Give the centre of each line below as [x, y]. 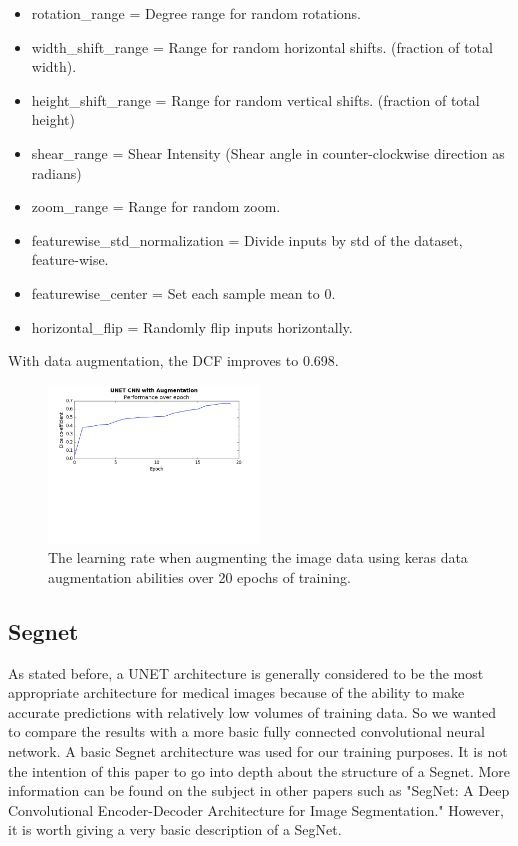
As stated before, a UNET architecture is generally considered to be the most [246, 672]
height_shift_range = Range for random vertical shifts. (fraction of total [255, 99]
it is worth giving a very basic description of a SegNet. [175, 829]
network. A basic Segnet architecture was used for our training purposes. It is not [258, 751]
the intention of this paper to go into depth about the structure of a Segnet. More [259, 770]
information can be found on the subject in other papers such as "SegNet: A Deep [259, 790]
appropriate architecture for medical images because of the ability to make [236, 692]
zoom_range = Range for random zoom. [156, 206]
